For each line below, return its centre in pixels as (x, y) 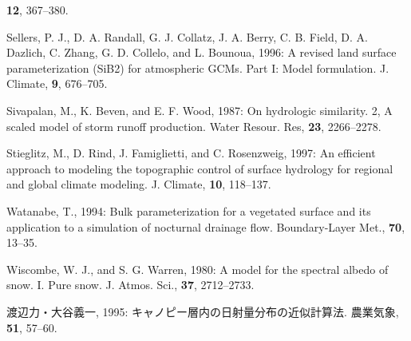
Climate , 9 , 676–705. (57, 83)
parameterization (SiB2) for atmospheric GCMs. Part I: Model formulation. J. (198, 67)
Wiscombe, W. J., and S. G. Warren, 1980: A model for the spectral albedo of (198, 269)
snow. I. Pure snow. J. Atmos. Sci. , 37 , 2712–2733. (130, 285)
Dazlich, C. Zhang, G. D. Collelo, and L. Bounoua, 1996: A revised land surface (202, 52)
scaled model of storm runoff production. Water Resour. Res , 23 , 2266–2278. (194, 126)
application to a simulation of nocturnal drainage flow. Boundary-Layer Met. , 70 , (206, 226)
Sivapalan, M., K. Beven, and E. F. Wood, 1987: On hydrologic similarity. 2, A (200, 110)
